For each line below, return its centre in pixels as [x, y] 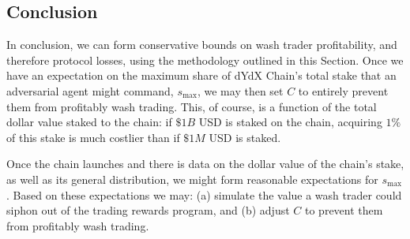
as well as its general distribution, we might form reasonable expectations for [192, 179]
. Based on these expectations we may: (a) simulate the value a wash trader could [204, 194]
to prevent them [344, 210]
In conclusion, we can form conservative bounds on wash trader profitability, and [202, 45]
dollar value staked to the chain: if [89, 122]
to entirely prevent [343, 90]
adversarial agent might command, [90, 90]
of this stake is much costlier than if [93, 137]
